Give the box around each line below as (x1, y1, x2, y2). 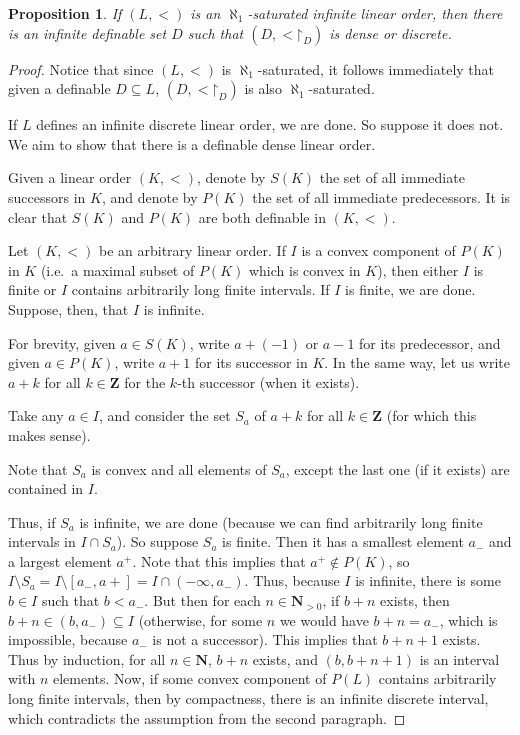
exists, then (380, 590, 450, 611)
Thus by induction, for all (8, 648, 166, 669)
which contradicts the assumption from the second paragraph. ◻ (8, 707, 406, 728)
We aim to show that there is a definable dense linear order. (8, 133, 376, 154)
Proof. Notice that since (8, 58, 154, 79)
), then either (377, 259, 459, 280)
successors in (8, 186, 86, 207)
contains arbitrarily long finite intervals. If (71, 279, 330, 300)
